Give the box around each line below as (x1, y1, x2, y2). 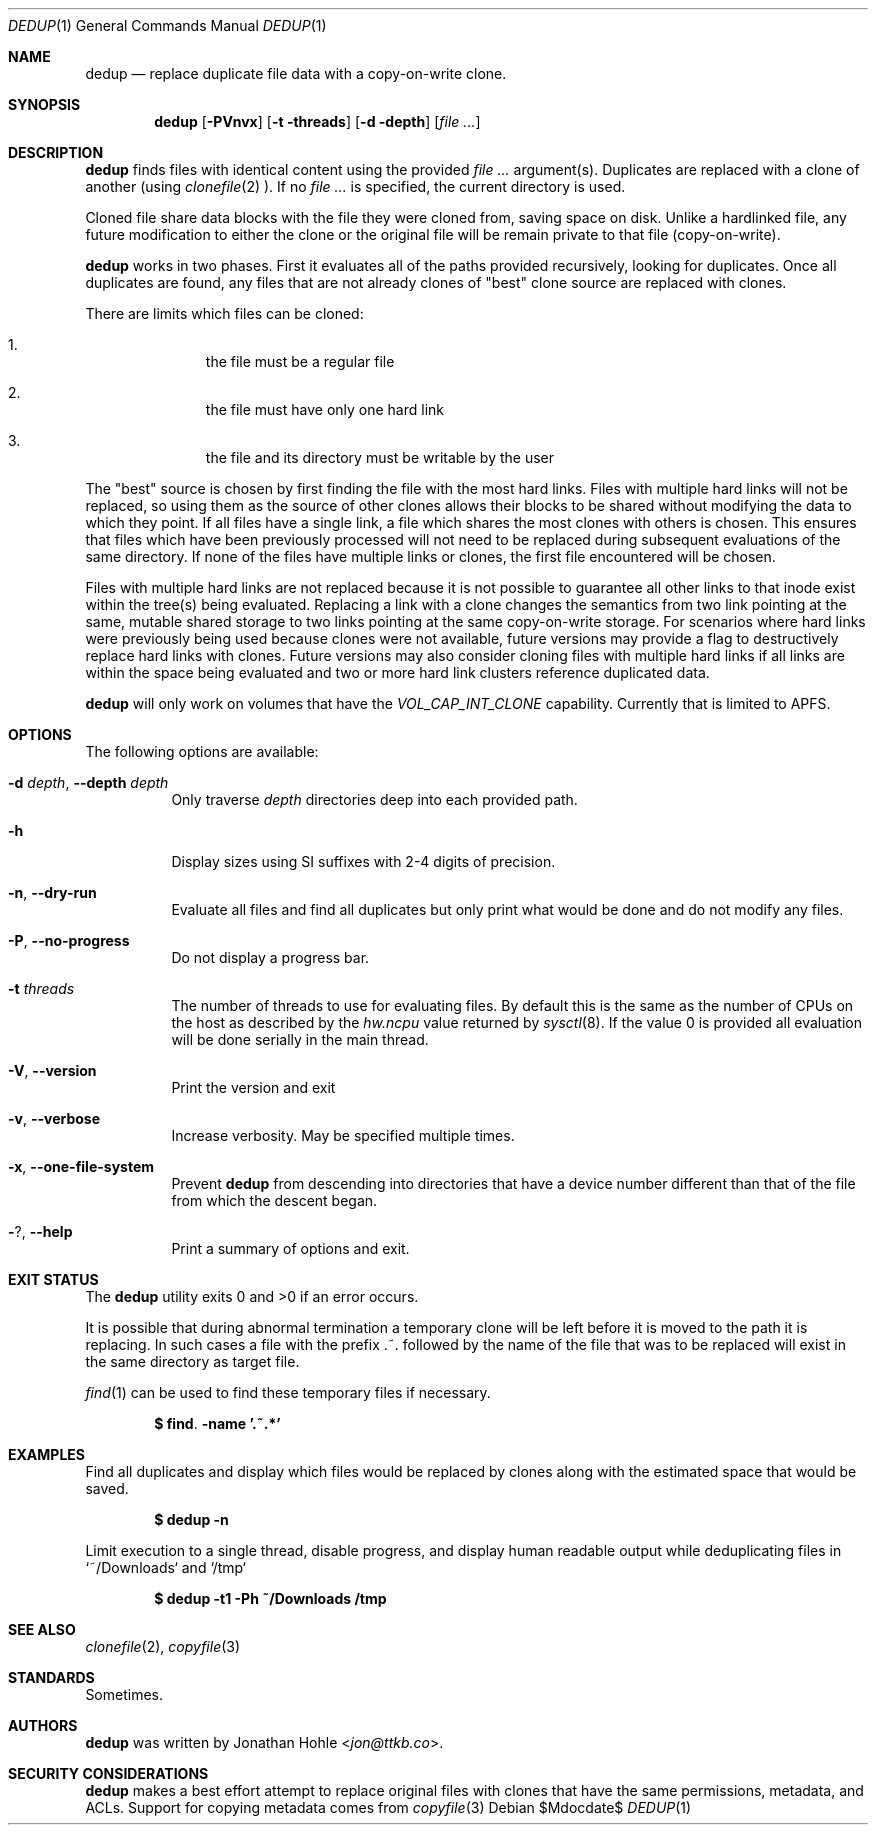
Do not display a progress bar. (171, 949, 370, 966)
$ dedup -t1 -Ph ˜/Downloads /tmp (154, 1590, 387, 1607)
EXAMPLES (8, 1446, 85, 1463)
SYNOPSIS (8, 96, 81, 113)
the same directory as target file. (85, 1353, 300, 1370)
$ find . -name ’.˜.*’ (154, 1415, 281, 1432)
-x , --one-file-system (8, 1158, 155, 1175)
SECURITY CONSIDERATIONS (8, 1765, 209, 1782)
